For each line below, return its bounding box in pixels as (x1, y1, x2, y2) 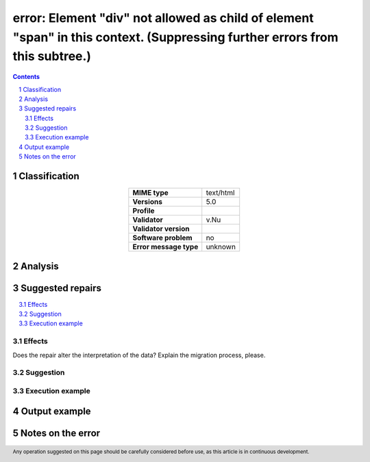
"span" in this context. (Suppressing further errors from (12, 30, 338, 45)
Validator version (132, 224, 190, 233)
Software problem (132, 233, 193, 243)
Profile (132, 206, 155, 216)
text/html (206, 188, 235, 198)
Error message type (132, 242, 199, 252)
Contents (12, 73, 40, 81)
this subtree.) (12, 49, 92, 65)
